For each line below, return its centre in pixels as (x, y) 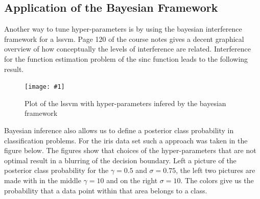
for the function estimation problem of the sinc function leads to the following (126, 58)
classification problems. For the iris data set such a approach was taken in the (126, 140)
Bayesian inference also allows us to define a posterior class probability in (119, 130)
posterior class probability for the (56, 170)
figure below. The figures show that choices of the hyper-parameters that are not (130, 150)
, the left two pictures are (216, 170)
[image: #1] (45, 87)
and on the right (132, 180)
